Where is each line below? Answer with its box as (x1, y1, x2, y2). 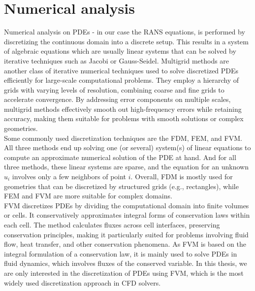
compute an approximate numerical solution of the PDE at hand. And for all (4, 152, 236, 162)
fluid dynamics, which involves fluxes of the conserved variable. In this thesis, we (4, 258, 247, 268)
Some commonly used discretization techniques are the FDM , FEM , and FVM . (4, 132, 242, 143)
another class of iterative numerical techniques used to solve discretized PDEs (4, 65, 239, 75)
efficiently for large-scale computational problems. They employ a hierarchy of (4, 75, 239, 85)
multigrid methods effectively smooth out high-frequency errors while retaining (4, 103, 242, 114)
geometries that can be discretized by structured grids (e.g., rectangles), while (4, 181, 239, 191)
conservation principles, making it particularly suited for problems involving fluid (4, 229, 249, 239)
